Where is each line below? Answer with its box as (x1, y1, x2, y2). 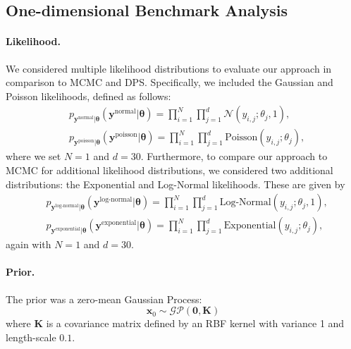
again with (6, 237, 51, 252)
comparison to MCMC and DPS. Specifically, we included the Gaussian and (6, 75, 333, 90)
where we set (6, 149, 61, 164)
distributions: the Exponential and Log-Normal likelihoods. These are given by (6, 176, 345, 191)
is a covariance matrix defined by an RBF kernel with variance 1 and (46, 316, 345, 331)
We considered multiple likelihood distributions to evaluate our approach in (6, 61, 332, 75)
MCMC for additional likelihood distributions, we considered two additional (6, 163, 333, 178)
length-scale (6, 329, 56, 344)
